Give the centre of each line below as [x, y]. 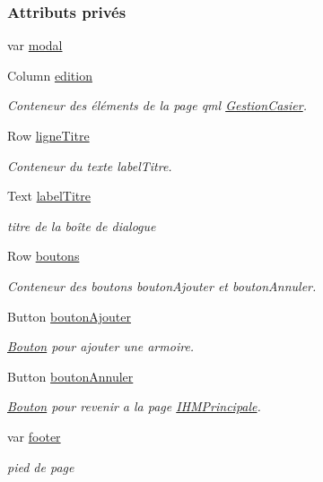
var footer [34, 436]
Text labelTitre [49, 196]
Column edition [50, 75]
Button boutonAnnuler [70, 376]
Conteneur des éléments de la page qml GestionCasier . [157, 105]
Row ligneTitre [48, 135]
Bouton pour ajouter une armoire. [101, 346]
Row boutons [44, 256]
